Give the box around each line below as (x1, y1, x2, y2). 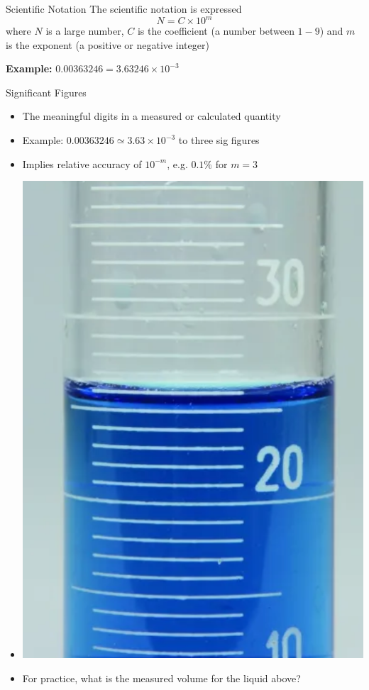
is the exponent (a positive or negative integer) (6, 37, 209, 52)
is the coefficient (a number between (137, 23, 294, 38)
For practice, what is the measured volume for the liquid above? (22, 670, 301, 685)
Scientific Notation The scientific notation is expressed (6, 1, 242, 16)
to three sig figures (178, 133, 260, 148)
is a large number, (45, 23, 124, 38)
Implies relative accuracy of (22, 156, 142, 171)
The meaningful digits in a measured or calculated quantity (22, 108, 281, 123)
